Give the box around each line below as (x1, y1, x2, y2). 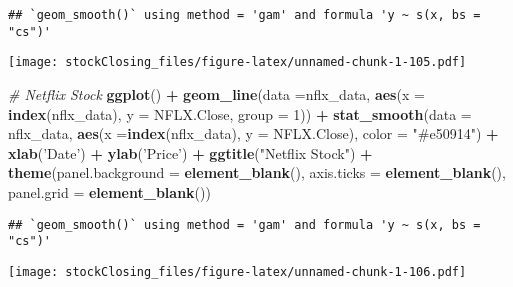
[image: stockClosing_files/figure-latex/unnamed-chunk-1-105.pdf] (8, 55, 467, 70)
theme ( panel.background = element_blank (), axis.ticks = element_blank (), (8, 162, 506, 183)
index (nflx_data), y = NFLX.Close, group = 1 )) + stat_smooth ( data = (8, 103, 472, 124)
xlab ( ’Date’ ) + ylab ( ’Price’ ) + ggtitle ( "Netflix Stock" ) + (8, 142, 373, 163)
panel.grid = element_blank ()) (8, 181, 211, 202)
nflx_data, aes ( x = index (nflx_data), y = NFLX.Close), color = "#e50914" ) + (8, 123, 499, 144)
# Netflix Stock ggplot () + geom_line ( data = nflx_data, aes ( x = (8, 83, 425, 104)
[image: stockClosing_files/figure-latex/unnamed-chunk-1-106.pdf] (8, 264, 467, 279)
